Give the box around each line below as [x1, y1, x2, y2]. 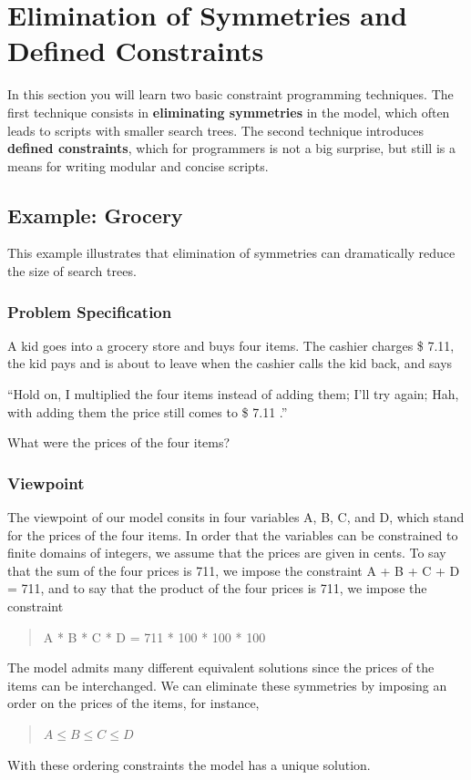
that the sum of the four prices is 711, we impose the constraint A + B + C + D [7, 560, 460, 580]
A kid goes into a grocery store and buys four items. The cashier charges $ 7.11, [7, 335, 455, 354]
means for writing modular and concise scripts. [7, 156, 269, 175]
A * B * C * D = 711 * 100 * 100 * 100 [43, 627, 266, 646]
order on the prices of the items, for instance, [7, 693, 260, 713]
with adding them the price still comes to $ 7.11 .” [7, 402, 288, 421]
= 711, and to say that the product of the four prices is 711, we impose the [7, 579, 427, 598]
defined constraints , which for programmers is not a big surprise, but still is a [7, 139, 456, 158]
